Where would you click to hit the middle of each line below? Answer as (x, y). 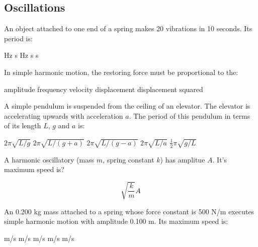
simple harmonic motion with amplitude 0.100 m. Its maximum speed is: (116, 221)
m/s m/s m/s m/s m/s (39, 238)
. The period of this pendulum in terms (190, 115)
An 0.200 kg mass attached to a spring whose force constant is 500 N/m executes (129, 211)
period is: (18, 38)
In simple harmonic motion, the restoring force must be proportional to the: (121, 72)
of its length (23, 126)
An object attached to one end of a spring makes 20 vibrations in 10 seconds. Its (128, 28)
